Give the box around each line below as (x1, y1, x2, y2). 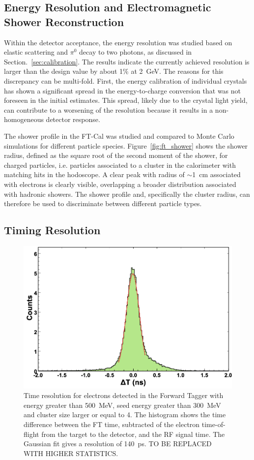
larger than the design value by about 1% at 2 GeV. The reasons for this (4, 66, 224, 76)
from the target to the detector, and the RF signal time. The (41, 429, 225, 439)
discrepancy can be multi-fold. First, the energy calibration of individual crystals (4, 75, 247, 86)
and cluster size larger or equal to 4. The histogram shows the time (24, 409, 226, 420)
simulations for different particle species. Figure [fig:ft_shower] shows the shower (4, 140, 248, 151)
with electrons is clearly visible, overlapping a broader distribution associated (4, 179, 236, 189)
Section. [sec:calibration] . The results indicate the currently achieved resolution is (4, 56, 250, 66)
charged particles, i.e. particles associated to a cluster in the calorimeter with (4, 159, 236, 170)
